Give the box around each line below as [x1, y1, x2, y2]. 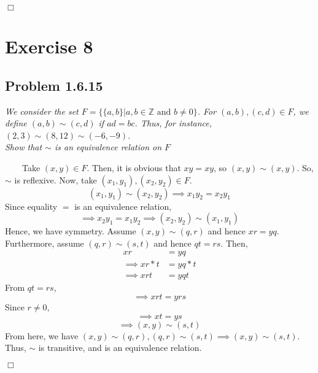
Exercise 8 [5, 34, 93, 59]
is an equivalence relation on [54, 140, 162, 153]
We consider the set [5, 104, 79, 117]
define [5, 117, 27, 129]
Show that [5, 140, 42, 153]
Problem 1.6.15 [5, 75, 103, 94]
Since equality [5, 199, 58, 212]
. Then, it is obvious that [87, 161, 181, 174]
